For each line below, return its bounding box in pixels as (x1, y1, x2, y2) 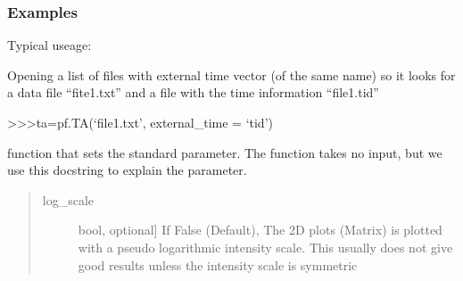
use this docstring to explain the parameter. (7, 161, 247, 179)
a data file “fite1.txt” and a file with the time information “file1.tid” (7, 83, 379, 102)
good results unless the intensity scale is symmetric (78, 255, 358, 274)
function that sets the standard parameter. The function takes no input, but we (7, 143, 442, 161)
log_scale (42, 190, 95, 209)
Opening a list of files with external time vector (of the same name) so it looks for (7, 65, 456, 84)
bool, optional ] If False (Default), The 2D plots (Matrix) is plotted (78, 220, 442, 239)
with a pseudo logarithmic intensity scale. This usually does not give (78, 237, 453, 256)
